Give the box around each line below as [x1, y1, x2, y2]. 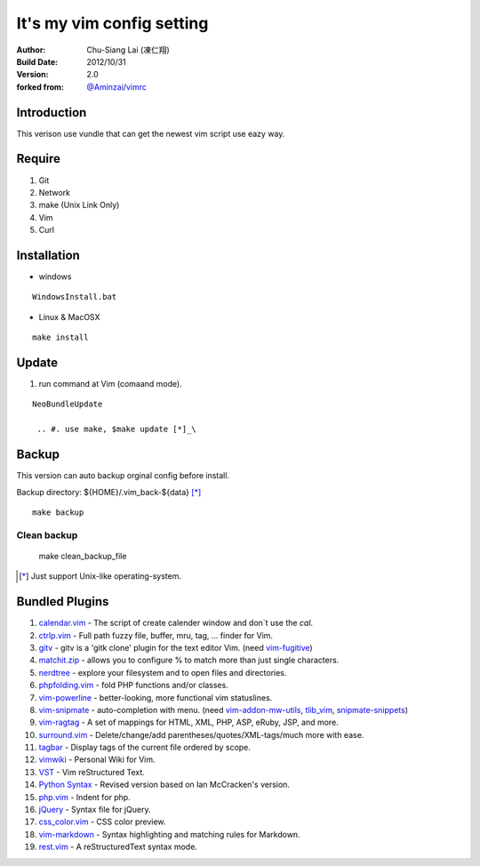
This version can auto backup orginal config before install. [16, 470, 230, 481]
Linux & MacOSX [38, 311, 100, 322]
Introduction [16, 105, 87, 120]
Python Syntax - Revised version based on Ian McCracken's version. [38, 779, 291, 790]
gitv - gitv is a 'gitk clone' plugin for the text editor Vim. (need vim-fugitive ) [38, 642, 313, 653]
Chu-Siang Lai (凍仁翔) [86, 44, 171, 55]
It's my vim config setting [16, 13, 209, 33]
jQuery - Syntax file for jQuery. [38, 805, 151, 815]
